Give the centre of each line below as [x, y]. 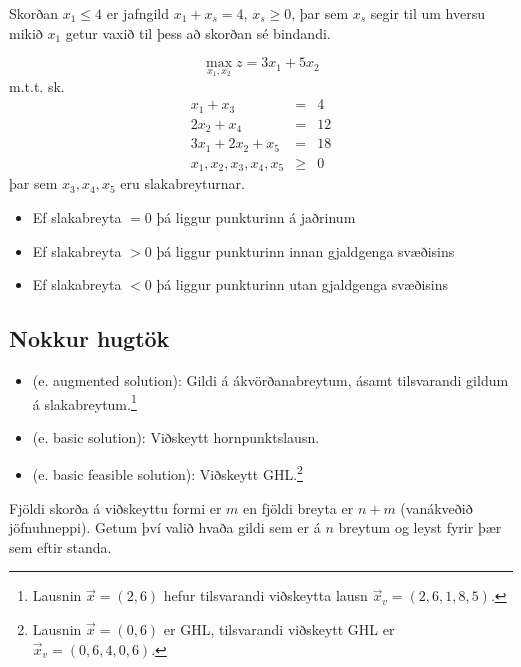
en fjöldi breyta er [298, 507]
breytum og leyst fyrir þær [420, 527]
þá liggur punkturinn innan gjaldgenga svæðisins [305, 250]
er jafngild [138, 13]
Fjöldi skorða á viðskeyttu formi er [115, 507]
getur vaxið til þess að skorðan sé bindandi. [198, 32]
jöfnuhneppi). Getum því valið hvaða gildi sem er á [165, 527]
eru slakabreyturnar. [182, 183]
